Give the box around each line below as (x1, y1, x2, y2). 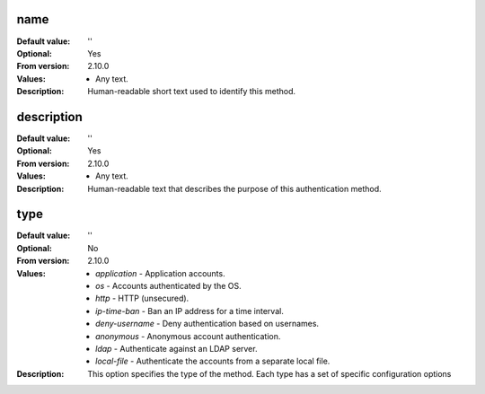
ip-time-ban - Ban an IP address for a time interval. (95, 305, 285, 316)
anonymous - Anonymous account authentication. (95, 330, 281, 341)
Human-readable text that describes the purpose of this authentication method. (87, 183, 382, 194)
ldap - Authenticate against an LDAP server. (95, 343, 258, 354)
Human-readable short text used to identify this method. (87, 86, 296, 97)
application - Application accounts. (95, 267, 225, 278)
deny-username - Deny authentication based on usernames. (95, 319, 319, 329)
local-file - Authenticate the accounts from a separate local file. (95, 355, 331, 367)
